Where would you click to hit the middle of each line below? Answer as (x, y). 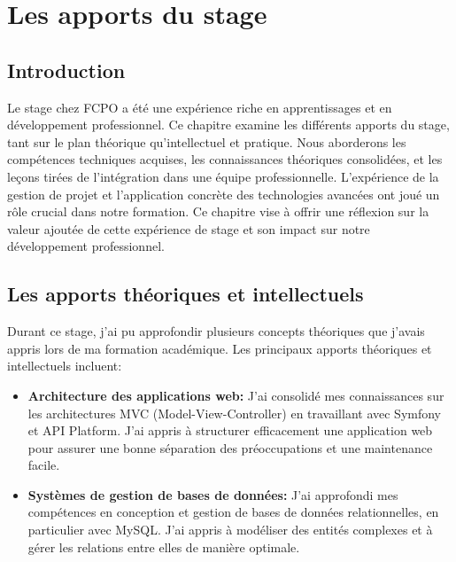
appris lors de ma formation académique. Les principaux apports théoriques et (220, 348)
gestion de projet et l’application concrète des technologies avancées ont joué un (224, 194)
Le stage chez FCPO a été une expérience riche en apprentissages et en (200, 107)
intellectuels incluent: (65, 366)
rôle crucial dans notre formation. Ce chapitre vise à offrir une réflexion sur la (218, 211)
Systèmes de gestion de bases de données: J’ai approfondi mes (213, 494)
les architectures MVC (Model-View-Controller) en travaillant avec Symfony (235, 413)
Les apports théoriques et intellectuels (185, 294)
